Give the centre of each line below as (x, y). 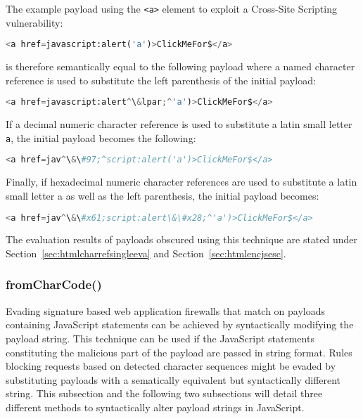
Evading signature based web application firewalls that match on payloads (166, 310)
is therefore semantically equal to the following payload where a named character (180, 66)
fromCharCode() (54, 284)
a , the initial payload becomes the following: (101, 137)
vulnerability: (34, 22)
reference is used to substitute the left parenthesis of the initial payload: (161, 80)
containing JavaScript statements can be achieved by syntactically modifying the (180, 324)
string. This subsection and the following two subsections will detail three (164, 393)
